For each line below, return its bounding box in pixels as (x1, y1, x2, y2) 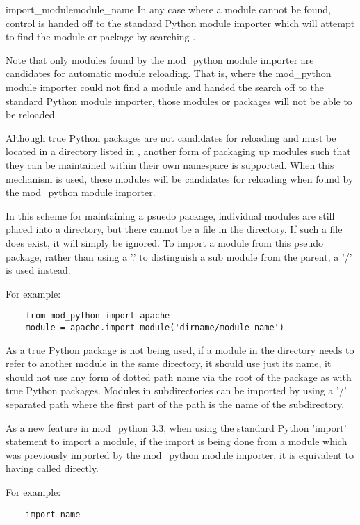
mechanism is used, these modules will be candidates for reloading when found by (6, 171, 354, 186)
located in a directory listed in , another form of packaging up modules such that (6, 144, 351, 159)
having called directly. (6, 461, 99, 476)
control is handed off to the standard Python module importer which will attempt (6, 15, 355, 30)
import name (25, 509, 81, 519)
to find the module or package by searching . (6, 29, 196, 44)
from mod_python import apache (25, 311, 170, 321)
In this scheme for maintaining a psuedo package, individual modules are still (6, 208, 335, 223)
